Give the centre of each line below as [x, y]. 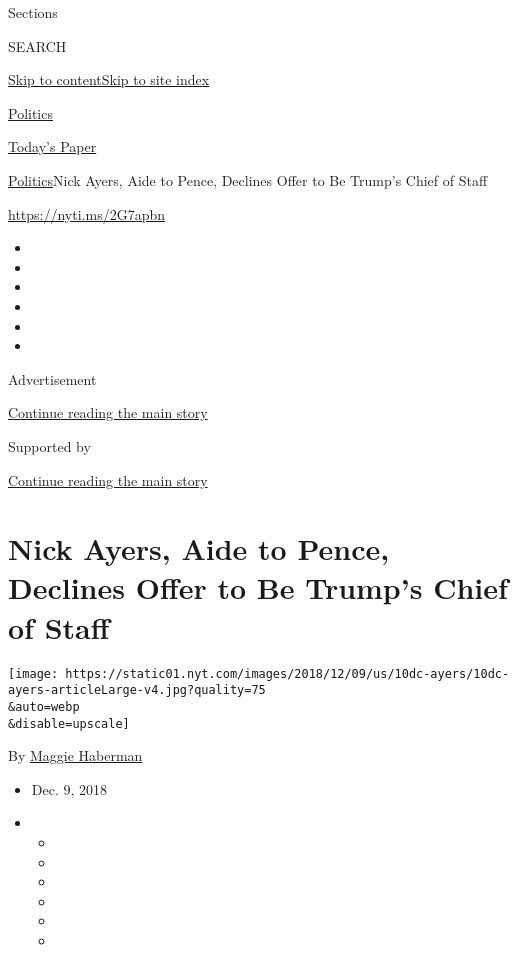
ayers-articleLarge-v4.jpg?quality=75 [137, 690]
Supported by [49, 445]
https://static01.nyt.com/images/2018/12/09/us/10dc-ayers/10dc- [287, 673]
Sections [33, 12]
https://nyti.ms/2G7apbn [87, 213]
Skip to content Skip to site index [109, 79]
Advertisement [52, 378]
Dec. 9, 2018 [69, 788]
